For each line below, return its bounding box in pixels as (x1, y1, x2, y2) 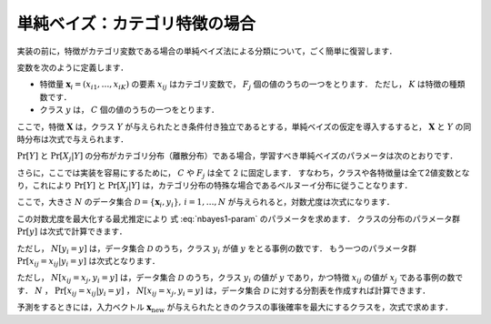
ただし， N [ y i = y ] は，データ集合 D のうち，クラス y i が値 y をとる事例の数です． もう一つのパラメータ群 (16, 242, 417, 256)
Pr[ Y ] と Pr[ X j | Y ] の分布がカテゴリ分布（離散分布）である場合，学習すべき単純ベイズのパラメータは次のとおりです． (16, 150, 458, 164)
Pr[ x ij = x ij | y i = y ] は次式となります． (16, 256, 160, 268)
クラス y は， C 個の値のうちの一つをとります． (39, 105, 220, 116)
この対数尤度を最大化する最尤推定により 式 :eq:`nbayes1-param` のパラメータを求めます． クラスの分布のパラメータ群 (16, 213, 461, 224)
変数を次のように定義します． (16, 62, 129, 73)
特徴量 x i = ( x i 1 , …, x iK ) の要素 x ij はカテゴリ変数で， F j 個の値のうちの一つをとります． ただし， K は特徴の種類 (39, 78, 466, 92)
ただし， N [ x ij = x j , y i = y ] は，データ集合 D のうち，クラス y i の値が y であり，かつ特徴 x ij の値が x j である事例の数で (16, 272, 464, 286)
